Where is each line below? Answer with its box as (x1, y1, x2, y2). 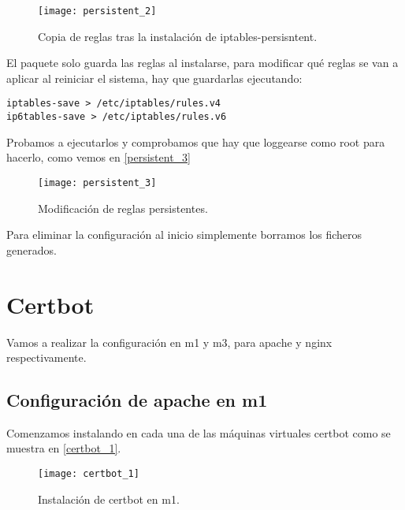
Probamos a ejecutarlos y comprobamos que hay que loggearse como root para (6, 133, 385, 150)
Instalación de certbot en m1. (38, 490, 180, 507)
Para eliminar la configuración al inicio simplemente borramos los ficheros (6, 226, 362, 243)
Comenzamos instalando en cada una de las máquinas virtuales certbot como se (6, 424, 391, 441)
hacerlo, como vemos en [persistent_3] (6, 149, 191, 166)
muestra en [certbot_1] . (6, 440, 121, 456)
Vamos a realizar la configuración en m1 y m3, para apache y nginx (6, 333, 333, 350)
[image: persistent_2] (38, 6, 157, 17)
